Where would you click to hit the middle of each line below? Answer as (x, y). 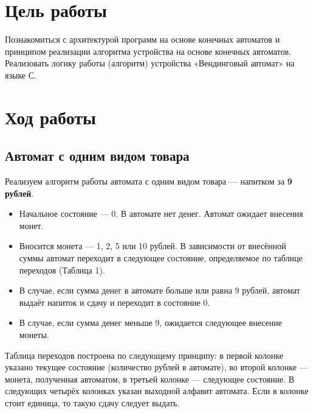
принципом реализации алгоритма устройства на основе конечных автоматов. (148, 51)
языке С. (21, 75)
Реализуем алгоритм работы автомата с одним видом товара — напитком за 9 (149, 181)
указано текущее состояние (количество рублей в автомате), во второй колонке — (156, 367)
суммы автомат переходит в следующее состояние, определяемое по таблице (161, 258)
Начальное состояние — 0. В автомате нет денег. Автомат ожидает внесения (161, 214)
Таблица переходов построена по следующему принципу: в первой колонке (144, 355)
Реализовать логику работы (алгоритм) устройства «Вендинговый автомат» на (150, 63)
